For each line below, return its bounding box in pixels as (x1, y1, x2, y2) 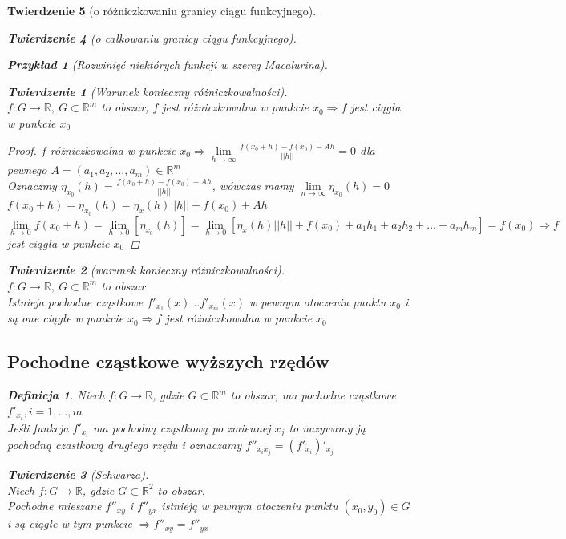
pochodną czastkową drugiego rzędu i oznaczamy (7, 436, 242, 452)
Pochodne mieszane (7, 497, 102, 514)
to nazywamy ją (289, 419, 366, 436)
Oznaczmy (7, 177, 57, 193)
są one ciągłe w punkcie (7, 310, 124, 326)
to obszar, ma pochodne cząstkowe (230, 387, 396, 403)
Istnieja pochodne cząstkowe (7, 293, 144, 310)
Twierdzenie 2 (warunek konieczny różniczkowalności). (7, 261, 285, 278)
